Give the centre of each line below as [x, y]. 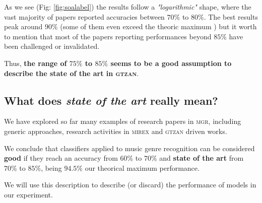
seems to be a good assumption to [171, 63]
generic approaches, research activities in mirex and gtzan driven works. [116, 131]
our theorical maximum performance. [142, 167]
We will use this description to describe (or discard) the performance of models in [130, 185]
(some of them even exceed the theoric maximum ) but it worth [158, 26]
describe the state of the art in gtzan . [72, 73]
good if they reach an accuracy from [61, 158]
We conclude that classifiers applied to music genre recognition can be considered [129, 148]
